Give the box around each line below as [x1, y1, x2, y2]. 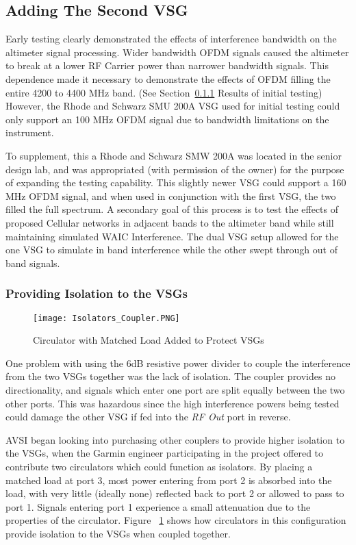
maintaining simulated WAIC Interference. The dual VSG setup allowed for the [5, 229, 339, 243]
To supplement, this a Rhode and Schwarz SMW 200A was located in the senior [5, 148, 342, 162]
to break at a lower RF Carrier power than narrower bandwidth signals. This [5, 58, 329, 73]
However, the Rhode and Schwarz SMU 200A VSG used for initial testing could [5, 99, 340, 113]
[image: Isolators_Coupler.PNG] [33, 313, 180, 323]
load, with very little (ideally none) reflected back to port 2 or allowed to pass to [5, 486, 344, 500]
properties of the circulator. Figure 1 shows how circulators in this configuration [5, 513, 346, 527]
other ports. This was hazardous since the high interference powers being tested [5, 396, 340, 410]
